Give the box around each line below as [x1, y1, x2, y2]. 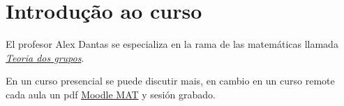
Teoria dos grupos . [6, 50, 84, 64]
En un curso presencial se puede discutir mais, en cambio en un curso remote [6, 73, 335, 88]
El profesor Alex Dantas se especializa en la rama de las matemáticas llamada [6, 37, 338, 51]
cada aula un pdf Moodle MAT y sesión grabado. [6, 87, 216, 101]
